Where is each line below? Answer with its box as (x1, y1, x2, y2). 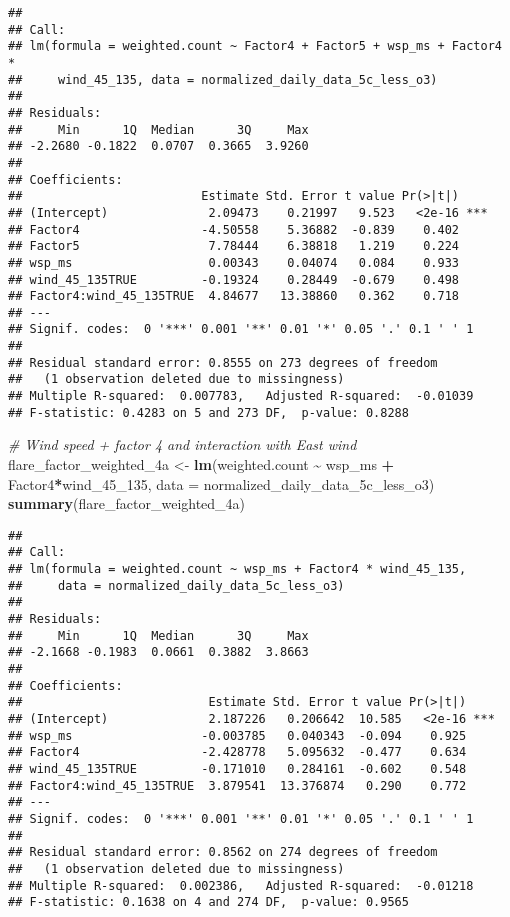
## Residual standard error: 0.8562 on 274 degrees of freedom (8, 845, 438, 860)
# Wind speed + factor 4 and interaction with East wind (8, 434, 357, 455)
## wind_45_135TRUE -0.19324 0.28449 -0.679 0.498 (8, 272, 460, 287)
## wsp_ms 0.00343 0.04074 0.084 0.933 (8, 255, 460, 270)
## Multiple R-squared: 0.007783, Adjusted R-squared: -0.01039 (8, 389, 474, 404)
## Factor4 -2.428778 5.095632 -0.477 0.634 (8, 745, 467, 760)
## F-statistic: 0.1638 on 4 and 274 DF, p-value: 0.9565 (8, 895, 409, 910)
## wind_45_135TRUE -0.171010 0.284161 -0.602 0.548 (8, 761, 467, 776)
